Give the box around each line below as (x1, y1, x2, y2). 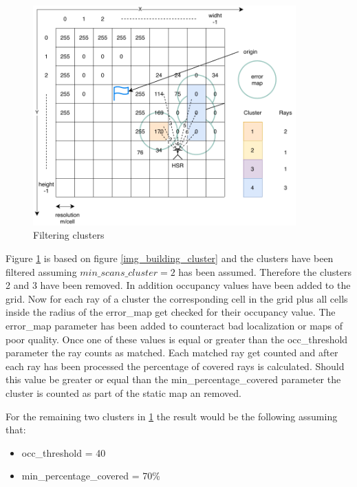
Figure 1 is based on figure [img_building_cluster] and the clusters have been (6, 250, 334, 265)
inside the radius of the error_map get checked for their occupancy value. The (6, 305, 336, 319)
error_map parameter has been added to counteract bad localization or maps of (6, 318, 343, 332)
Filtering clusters (33, 228, 105, 242)
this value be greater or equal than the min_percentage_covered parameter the (6, 372, 341, 387)
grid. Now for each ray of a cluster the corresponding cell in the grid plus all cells (6, 291, 348, 305)
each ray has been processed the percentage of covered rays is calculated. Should (6, 358, 345, 373)
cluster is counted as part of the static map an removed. (6, 385, 241, 400)
